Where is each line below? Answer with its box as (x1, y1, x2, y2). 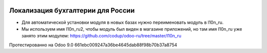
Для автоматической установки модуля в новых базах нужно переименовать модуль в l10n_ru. (21, 19, 224, 25)
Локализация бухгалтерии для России (9, 6, 135, 15)
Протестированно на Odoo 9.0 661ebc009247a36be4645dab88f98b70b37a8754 (9, 42, 178, 48)
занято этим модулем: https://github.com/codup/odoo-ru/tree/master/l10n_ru (21, 33, 181, 39)
